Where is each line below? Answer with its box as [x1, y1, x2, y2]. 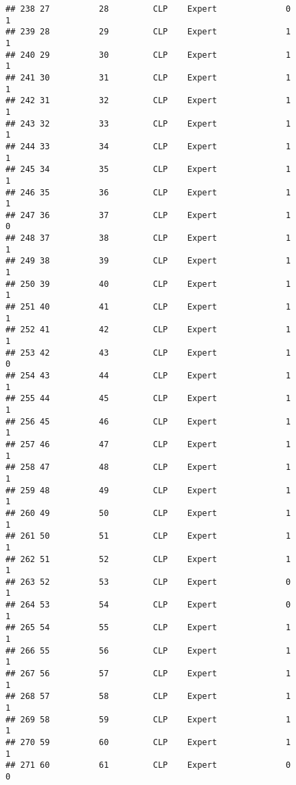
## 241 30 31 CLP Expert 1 [5, 72, 291, 83]
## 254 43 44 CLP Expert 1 [5, 371, 291, 380]
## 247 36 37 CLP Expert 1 [5, 210, 291, 220]
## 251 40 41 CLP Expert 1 [5, 302, 291, 312]
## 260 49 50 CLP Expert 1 [5, 508, 291, 518]
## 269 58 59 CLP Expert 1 [5, 714, 291, 724]
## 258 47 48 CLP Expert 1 [5, 462, 291, 473]
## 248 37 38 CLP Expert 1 [5, 233, 291, 244]
